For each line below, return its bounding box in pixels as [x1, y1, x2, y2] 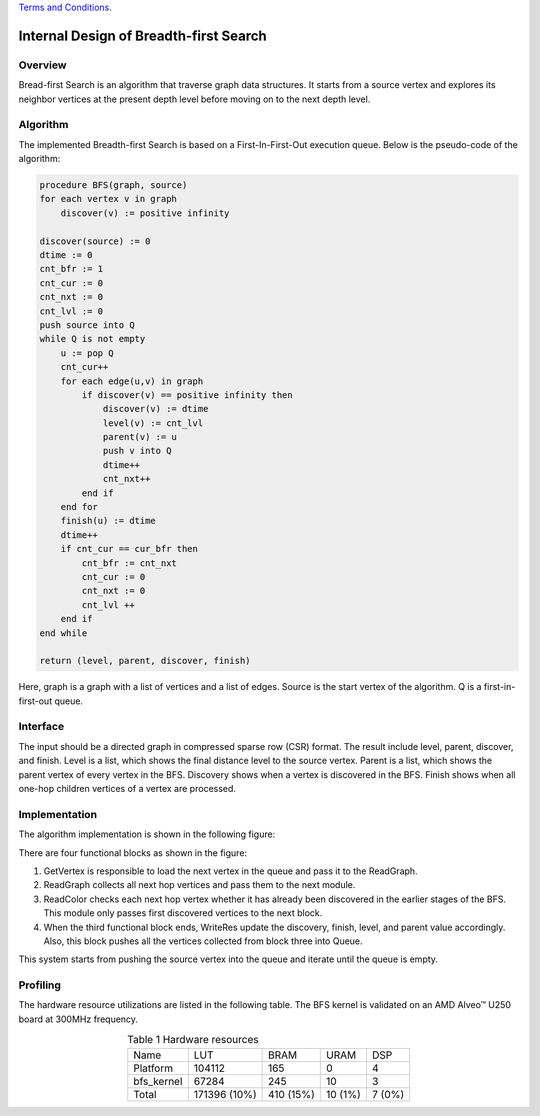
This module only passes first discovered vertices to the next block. [43, 907, 323, 919]
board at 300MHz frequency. [18, 1013, 139, 1025]
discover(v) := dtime [102, 403, 209, 415]
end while [39, 627, 88, 639]
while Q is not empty [39, 333, 146, 345]
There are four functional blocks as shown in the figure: [18, 846, 248, 859]
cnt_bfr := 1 [39, 263, 104, 275]
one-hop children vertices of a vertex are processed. [18, 783, 237, 795]
